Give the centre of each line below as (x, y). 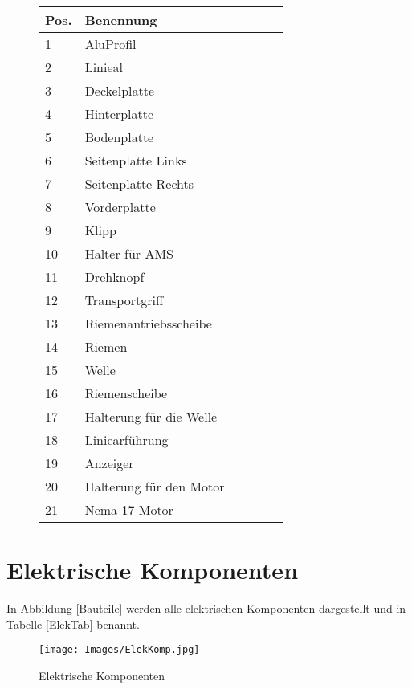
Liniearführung (126, 440)
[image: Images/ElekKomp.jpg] (119, 650)
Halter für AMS (129, 253)
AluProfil (110, 44)
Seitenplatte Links (136, 160)
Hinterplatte (119, 114)
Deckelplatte (120, 90)
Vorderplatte (120, 207)
